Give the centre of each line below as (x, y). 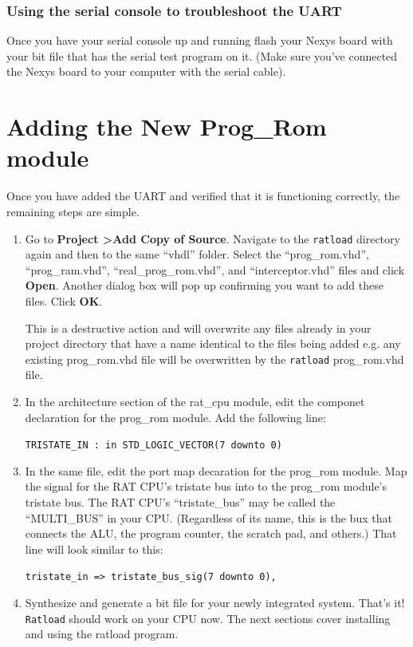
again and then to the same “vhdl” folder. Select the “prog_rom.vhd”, (197, 254)
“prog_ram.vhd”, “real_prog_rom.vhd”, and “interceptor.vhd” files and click (215, 269)
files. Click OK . (64, 300)
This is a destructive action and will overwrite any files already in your (198, 327)
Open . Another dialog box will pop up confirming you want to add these (204, 285)
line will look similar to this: (94, 548)
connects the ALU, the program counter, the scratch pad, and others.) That (211, 533)
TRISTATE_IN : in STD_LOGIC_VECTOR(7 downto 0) (153, 446)
